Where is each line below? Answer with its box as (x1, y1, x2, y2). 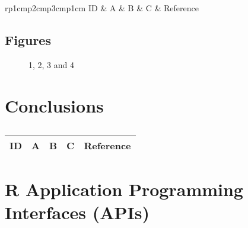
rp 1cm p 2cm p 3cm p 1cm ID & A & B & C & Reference (5, 2, 199, 14)
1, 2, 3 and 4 (28, 58, 74, 70)
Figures (5, 30, 51, 49)
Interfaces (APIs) (5, 200, 150, 224)
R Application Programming (5, 176, 243, 201)
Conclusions (5, 93, 104, 117)
